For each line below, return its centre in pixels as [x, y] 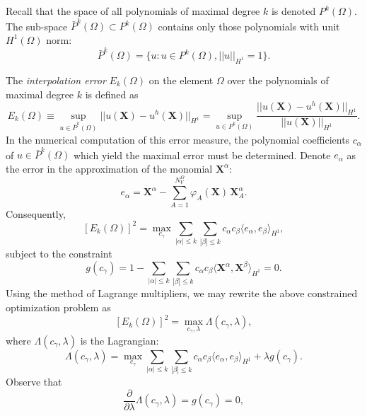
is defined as [112, 94]
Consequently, [36, 213]
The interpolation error [56, 80]
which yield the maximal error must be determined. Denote [202, 155]
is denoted [293, 11]
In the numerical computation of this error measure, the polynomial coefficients [178, 139]
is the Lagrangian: [120, 340]
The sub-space [37, 26]
